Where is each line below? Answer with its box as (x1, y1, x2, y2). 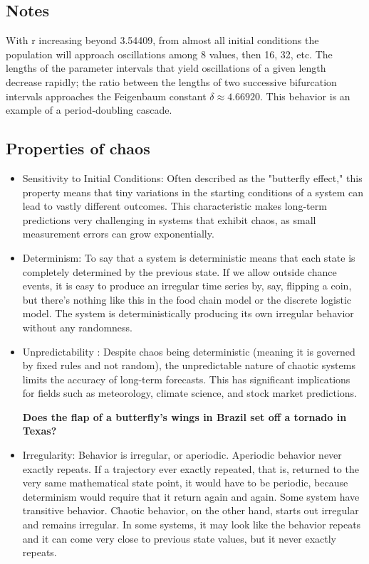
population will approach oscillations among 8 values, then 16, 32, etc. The (6, 46, 333, 61)
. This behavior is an (260, 88, 350, 103)
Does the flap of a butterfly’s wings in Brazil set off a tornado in (22, 409, 347, 424)
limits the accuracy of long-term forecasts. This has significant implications (22, 371, 350, 386)
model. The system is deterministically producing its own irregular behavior (22, 306, 354, 321)
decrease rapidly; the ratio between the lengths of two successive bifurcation (6, 74, 337, 89)
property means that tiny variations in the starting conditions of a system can (22, 184, 363, 199)
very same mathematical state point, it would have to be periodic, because (22, 475, 348, 490)
